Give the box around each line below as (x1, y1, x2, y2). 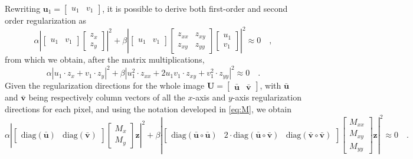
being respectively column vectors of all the (28, 91, 185, 103)
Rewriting (5, 2, 41, 14)
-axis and (192, 91, 226, 103)
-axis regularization (232, 91, 301, 103)
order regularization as (5, 14, 86, 26)
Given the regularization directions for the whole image (5, 79, 205, 92)
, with (260, 79, 281, 92)
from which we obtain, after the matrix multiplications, (5, 53, 205, 66)
